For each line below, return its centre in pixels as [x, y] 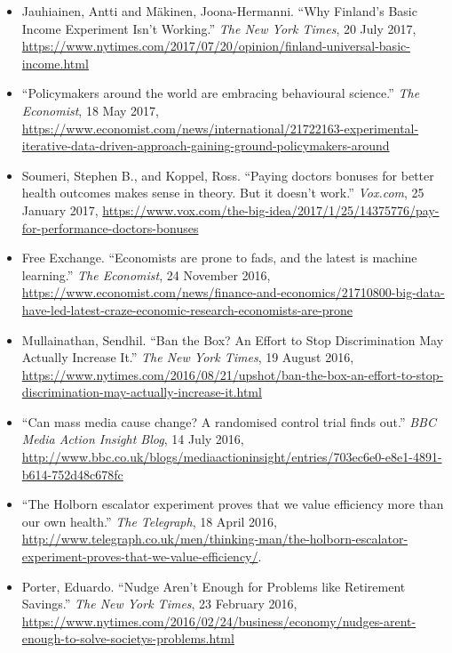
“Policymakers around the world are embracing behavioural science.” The [221, 93]
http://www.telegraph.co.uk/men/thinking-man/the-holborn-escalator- [215, 539]
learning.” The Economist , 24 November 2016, [146, 274]
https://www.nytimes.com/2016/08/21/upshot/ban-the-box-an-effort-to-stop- [233, 374]
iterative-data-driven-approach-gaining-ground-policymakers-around [206, 145]
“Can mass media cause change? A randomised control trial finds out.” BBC [229, 421]
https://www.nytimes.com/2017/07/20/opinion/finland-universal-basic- [216, 46]
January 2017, [60, 210]
